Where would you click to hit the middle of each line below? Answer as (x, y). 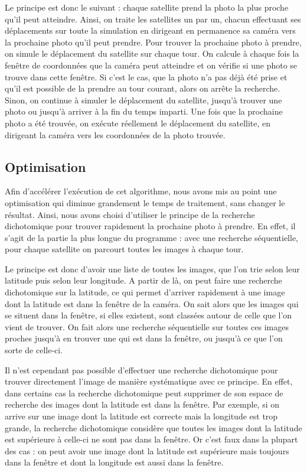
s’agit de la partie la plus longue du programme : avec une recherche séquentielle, (151, 237)
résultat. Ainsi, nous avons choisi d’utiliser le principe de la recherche (130, 214)
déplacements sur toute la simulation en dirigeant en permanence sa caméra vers (150, 30)
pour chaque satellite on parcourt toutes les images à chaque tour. (124, 249)
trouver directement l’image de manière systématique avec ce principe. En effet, (149, 381)
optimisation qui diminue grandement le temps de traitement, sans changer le (145, 202)
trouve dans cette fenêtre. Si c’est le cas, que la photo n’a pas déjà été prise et (146, 77)
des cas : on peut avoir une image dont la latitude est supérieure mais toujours (147, 450)
